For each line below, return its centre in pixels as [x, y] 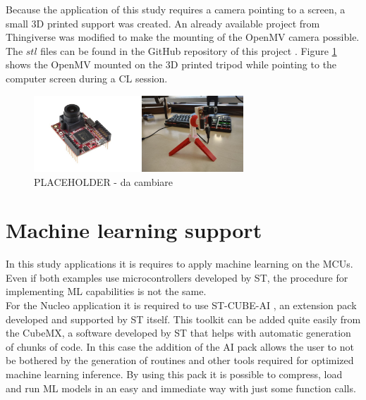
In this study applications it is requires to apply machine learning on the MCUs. [179, 264]
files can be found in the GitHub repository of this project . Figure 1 [189, 50]
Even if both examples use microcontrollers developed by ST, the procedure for [177, 277]
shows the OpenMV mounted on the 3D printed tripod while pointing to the [171, 64]
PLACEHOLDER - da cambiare [104, 181]
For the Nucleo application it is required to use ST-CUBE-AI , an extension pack [181, 305]
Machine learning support [134, 230]
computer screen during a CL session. [87, 78]
